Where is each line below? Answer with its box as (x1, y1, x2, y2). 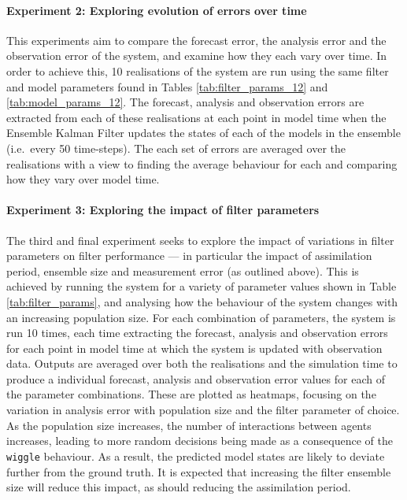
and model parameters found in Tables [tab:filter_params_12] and (6, 78, 328, 94)
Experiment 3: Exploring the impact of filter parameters (6, 202, 320, 218)
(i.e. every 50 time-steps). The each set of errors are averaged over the (6, 139, 346, 156)
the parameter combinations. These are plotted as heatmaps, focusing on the (6, 386, 376, 402)
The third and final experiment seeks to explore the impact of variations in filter (6, 231, 394, 248)
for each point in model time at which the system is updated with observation (6, 339, 383, 356)
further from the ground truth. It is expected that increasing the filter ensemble (6, 463, 391, 480)
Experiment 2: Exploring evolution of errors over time (6, 2, 307, 18)
